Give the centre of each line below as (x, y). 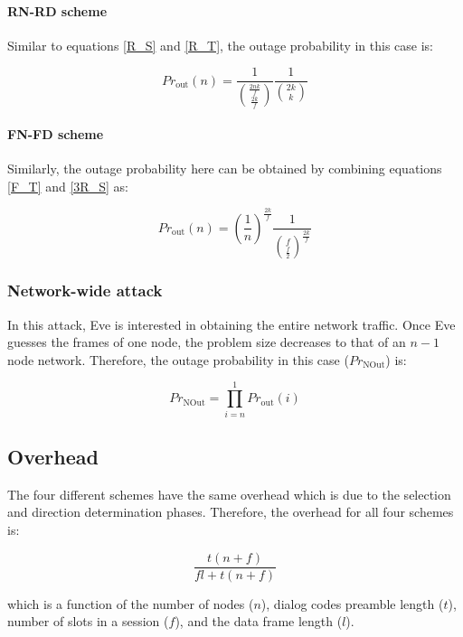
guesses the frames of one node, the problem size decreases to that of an (207, 342)
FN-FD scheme (56, 133)
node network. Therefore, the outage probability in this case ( (178, 359)
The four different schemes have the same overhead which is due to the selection (229, 494)
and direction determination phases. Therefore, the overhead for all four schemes (231, 512)
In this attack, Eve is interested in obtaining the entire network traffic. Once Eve (231, 324)
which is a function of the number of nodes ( (131, 603)
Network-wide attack (85, 290)
